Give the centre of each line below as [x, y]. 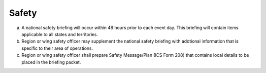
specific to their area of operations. [57, 48]
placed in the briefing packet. [51, 62]
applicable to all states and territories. [60, 34]
